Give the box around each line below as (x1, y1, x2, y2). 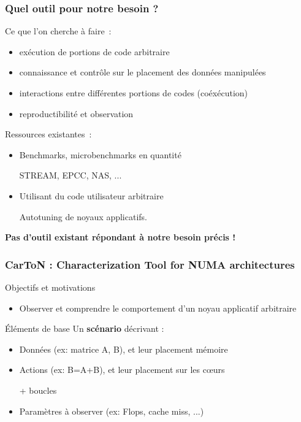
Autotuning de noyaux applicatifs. (19, 210, 147, 223)
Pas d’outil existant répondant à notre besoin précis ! (5, 231, 236, 244)
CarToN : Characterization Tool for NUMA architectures (5, 256, 295, 272)
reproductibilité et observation (19, 107, 134, 120)
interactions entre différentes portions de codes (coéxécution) (19, 86, 248, 99)
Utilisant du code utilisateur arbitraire (19, 189, 164, 202)
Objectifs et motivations (5, 280, 96, 293)
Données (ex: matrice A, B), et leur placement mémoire (19, 342, 228, 355)
